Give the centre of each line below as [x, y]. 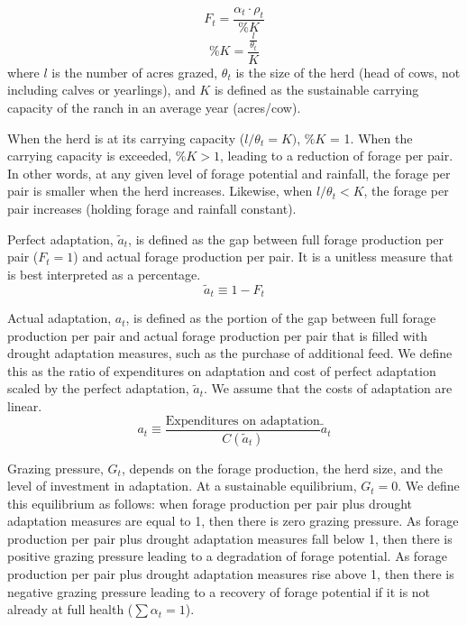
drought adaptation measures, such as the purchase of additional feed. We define [230, 353]
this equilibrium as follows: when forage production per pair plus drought [210, 503]
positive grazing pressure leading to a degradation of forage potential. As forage [227, 556]
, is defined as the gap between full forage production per [286, 239]
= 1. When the [371, 138]
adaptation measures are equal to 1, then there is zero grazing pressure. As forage [233, 521]
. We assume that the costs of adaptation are [328, 388]
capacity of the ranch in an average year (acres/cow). [154, 108]
